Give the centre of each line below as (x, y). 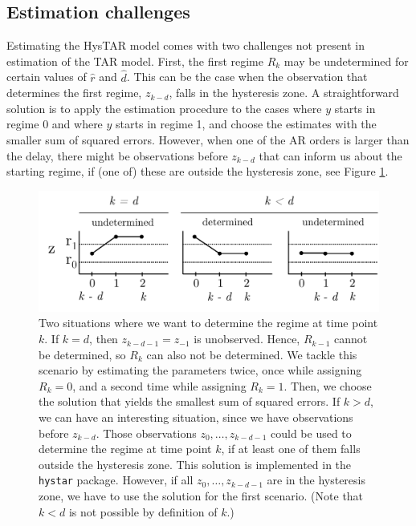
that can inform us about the (330, 155)
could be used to (311, 433)
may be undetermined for (346, 61)
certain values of (47, 77)
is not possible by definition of (143, 511)
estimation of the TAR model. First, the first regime (135, 61)
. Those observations (146, 433)
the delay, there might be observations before (117, 155)
